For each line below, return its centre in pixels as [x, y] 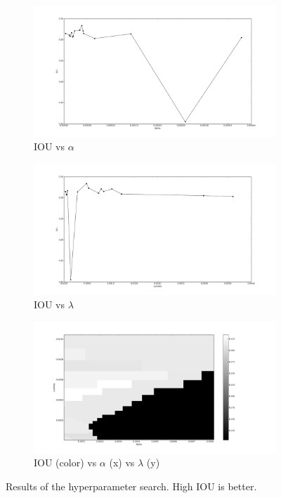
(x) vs [122, 463]
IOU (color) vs [65, 463]
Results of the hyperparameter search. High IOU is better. [131, 486]
